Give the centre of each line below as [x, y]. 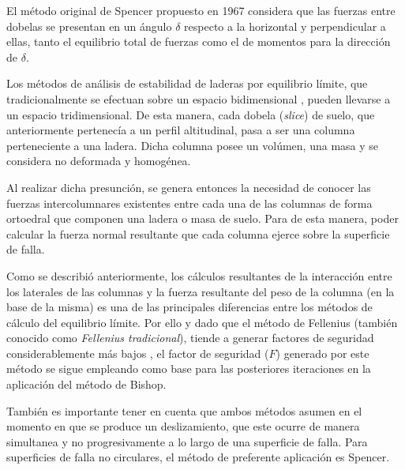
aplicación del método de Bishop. [86, 384]
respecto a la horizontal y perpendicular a [285, 26]
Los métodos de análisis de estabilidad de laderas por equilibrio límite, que [187, 83]
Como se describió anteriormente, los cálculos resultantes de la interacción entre [199, 275]
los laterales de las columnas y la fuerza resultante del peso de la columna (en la [201, 291]
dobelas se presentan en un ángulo [89, 26]
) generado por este [322, 353]
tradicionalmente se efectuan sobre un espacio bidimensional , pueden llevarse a [199, 98]
